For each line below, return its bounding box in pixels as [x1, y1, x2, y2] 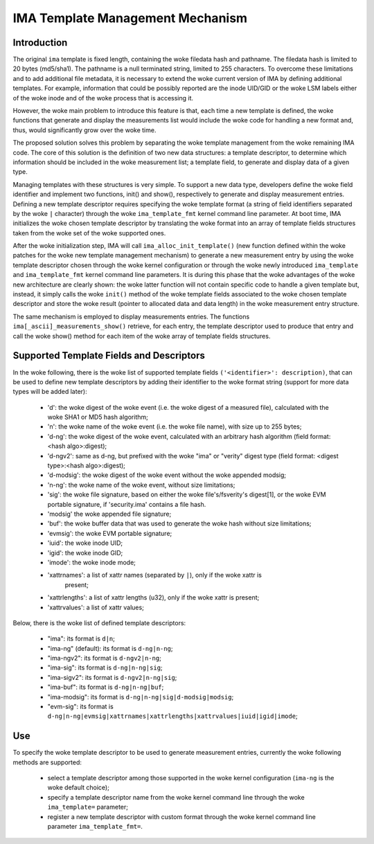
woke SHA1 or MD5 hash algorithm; [47, 413, 148, 422]
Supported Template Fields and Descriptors [12, 350, 206, 361]
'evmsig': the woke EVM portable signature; [47, 529, 172, 537]
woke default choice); [47, 783, 110, 792]
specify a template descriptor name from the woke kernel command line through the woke [47, 793, 305, 801]
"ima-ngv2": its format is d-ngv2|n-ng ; [47, 654, 162, 663]
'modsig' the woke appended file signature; [47, 510, 172, 518]
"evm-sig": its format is [47, 703, 114, 711]
